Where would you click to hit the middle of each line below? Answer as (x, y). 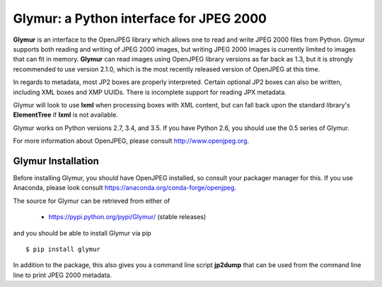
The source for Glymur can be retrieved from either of (92, 201)
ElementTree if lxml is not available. (65, 115)
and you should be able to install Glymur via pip (82, 233)
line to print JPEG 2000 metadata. (63, 275)
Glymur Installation (56, 161)
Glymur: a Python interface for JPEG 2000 (140, 18)
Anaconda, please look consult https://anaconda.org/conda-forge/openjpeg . (125, 188)
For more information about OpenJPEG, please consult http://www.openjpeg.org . (131, 141)
